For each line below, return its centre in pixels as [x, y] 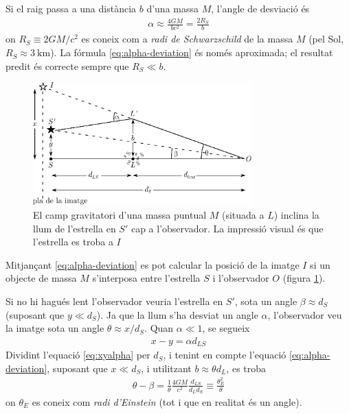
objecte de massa [41, 278]
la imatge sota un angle [55, 328]
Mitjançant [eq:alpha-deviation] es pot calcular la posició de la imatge [153, 264]
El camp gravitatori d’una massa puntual [120, 215]
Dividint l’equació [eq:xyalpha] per [78, 355]
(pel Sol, [326, 39]
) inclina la [296, 215]
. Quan [159, 328]
